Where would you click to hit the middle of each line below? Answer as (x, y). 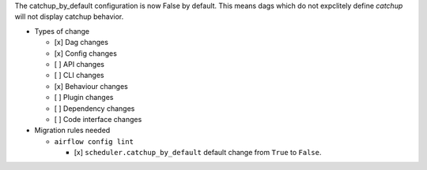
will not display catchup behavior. (69, 17)
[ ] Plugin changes (84, 98)
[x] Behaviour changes (91, 86)
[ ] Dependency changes (94, 108)
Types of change (62, 31)
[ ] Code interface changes (98, 119)
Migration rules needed (72, 131)
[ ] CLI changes (79, 76)
